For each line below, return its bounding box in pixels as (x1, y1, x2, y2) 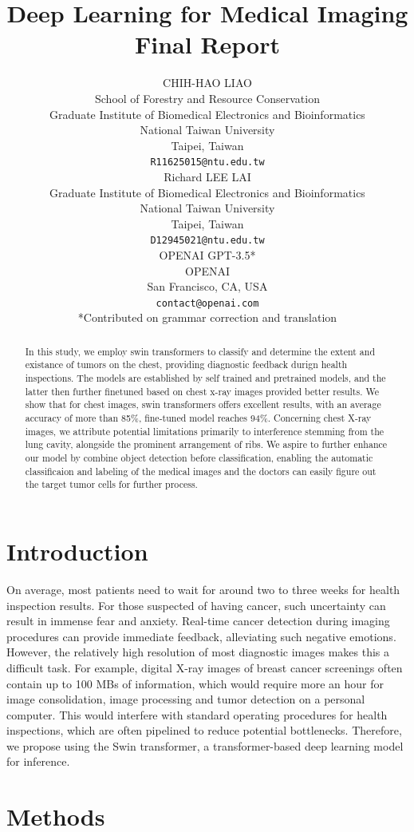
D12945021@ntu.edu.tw (150, 235, 265, 247)
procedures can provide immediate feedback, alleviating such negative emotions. (6, 628, 396, 644)
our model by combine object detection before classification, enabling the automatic (25, 451, 373, 465)
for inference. (6, 753, 70, 770)
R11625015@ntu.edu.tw (150, 156, 265, 168)
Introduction (6, 535, 148, 568)
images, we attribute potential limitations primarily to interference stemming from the (25, 424, 384, 438)
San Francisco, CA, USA (147, 278, 268, 295)
